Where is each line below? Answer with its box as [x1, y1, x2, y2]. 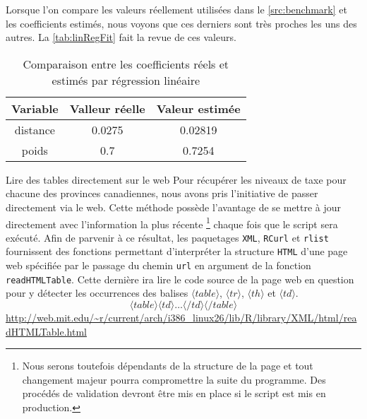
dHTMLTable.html [6, 324, 87, 338]
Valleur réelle [69, 100, 145, 117]
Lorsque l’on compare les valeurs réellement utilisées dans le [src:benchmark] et [6, 2, 347, 16]
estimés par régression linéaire [52, 71, 200, 88]
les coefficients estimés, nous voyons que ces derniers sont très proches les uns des [6, 16, 357, 30]
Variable [11, 100, 59, 117]
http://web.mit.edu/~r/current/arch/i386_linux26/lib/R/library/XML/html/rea [6, 310, 357, 325]
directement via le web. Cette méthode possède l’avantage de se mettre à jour [6, 199, 342, 214]
